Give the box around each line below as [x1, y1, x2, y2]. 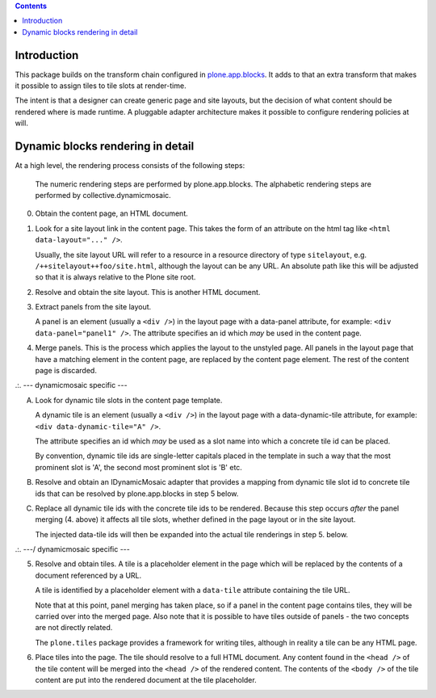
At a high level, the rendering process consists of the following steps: [15, 161, 245, 170]
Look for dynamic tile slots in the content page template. [35, 395, 223, 405]
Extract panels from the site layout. [35, 302, 152, 312]
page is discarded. [35, 366, 97, 376]
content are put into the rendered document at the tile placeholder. [35, 675, 258, 684]
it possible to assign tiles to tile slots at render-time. [15, 81, 187, 90]
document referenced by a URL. [35, 570, 142, 580]
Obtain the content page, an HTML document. [35, 208, 189, 218]
